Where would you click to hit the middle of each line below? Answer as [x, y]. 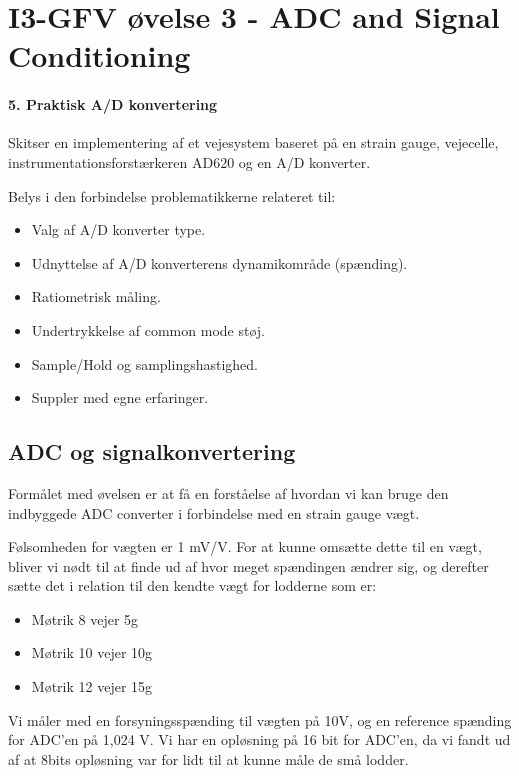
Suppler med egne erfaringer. [120, 397]
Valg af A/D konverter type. [118, 229]
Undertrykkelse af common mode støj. [148, 329]
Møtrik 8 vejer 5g [85, 618]
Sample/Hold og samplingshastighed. [144, 363]
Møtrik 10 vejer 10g [92, 652]
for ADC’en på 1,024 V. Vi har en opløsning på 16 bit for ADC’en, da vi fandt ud [259, 739]
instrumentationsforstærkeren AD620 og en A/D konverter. [189, 161]
